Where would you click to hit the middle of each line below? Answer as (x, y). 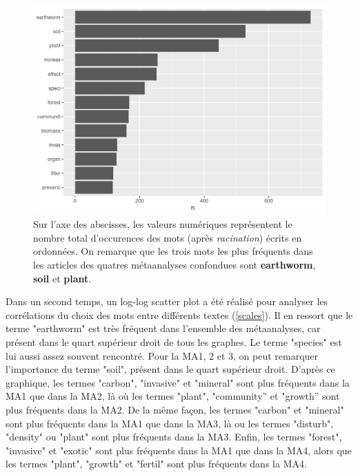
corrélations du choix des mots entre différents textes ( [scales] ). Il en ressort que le (179, 314)
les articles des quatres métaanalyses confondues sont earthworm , (175, 265)
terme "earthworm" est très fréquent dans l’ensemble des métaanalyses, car (163, 328)
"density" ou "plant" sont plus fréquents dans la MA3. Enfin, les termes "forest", (174, 437)
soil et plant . (62, 278)
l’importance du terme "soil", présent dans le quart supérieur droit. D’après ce (170, 369)
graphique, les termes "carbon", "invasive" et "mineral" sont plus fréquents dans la (178, 382)
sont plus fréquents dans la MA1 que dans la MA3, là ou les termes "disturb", (170, 423)
